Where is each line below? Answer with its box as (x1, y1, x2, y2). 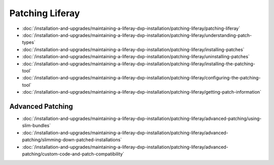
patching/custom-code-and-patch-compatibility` (22, 151, 124, 157)
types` (22, 39, 36, 46)
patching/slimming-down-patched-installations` (22, 137, 122, 143)
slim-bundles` (22, 122, 51, 129)
